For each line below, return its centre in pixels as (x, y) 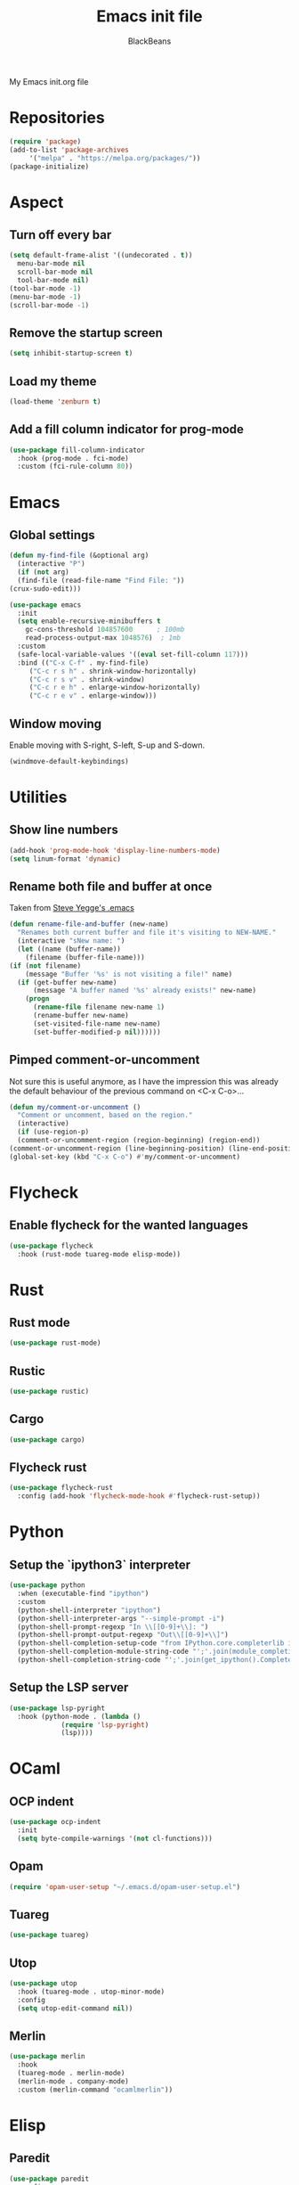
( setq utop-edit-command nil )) (75, 2008)
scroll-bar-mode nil (55, 272)
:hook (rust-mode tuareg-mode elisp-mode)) (99, 1254)
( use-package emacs (45, 605)
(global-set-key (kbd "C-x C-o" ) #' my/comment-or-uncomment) (125, 1157)
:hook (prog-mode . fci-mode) (73, 458)
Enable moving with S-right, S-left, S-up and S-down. (107, 745)
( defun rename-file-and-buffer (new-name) (89, 924)
